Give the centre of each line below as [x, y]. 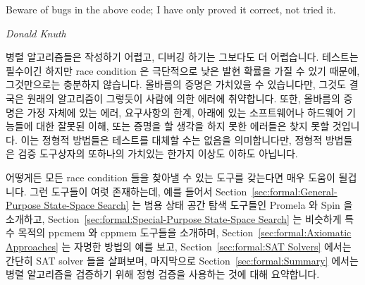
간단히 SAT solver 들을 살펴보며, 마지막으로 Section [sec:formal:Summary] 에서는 [182, 260]
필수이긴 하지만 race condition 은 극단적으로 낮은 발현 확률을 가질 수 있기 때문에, [183, 70]
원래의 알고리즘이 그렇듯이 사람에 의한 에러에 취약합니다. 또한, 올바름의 [184, 98]
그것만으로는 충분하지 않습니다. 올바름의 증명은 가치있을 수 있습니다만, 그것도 [176, 84]
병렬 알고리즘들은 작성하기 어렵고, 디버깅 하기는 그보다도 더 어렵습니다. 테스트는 [182, 57]
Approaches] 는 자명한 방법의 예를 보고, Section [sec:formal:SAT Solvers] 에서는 [179, 246]
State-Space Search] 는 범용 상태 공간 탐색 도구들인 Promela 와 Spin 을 [198, 205]
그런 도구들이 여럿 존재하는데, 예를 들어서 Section [138, 191]
